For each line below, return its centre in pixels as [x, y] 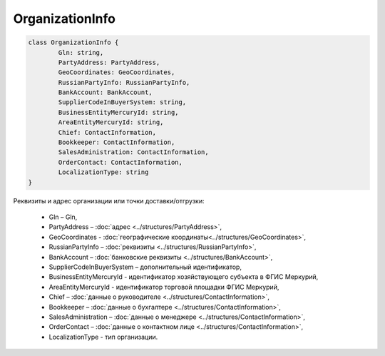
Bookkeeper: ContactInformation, [117, 142]
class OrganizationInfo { [73, 42]
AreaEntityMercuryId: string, [111, 122]
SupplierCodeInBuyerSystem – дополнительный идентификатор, [145, 267]
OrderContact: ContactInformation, [120, 162]
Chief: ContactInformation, [107, 132]
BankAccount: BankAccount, [105, 92]
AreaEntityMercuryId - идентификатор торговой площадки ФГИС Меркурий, [164, 287]
